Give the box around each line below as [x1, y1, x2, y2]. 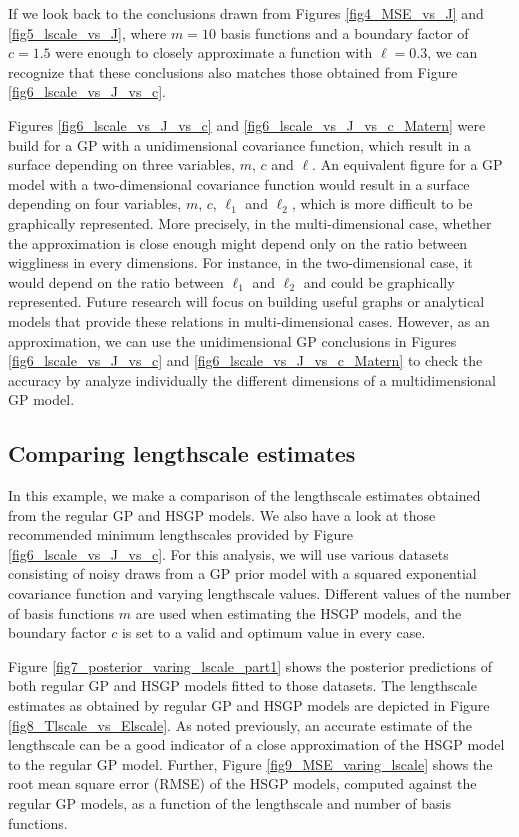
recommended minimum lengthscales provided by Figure [8, 524, 354, 545]
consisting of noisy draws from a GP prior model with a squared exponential [8, 563, 477, 584]
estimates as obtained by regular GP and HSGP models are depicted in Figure [8, 695, 490, 716]
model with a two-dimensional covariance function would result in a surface [8, 173, 470, 194]
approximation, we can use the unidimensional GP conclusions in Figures [8, 330, 457, 351]
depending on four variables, [8, 193, 182, 214]
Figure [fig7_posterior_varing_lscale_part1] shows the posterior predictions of [8, 655, 493, 676]
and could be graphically [303, 271, 455, 292]
